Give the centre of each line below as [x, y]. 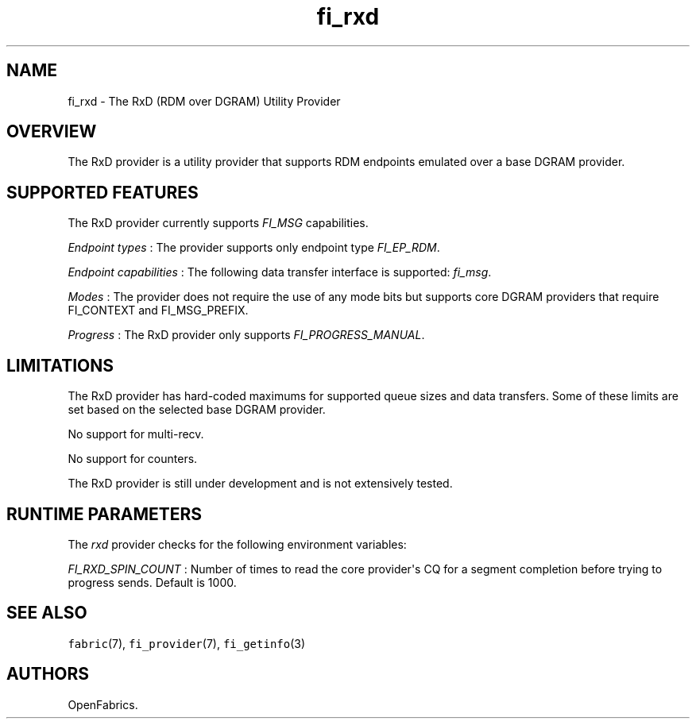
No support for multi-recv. [136, 434]
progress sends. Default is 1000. [152, 582]
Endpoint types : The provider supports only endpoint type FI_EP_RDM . [254, 248]
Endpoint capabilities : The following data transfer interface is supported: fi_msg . [280, 272]
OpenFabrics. [103, 704]
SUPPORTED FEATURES [102, 192]
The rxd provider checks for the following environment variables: [237, 544]
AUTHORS [48, 674]
